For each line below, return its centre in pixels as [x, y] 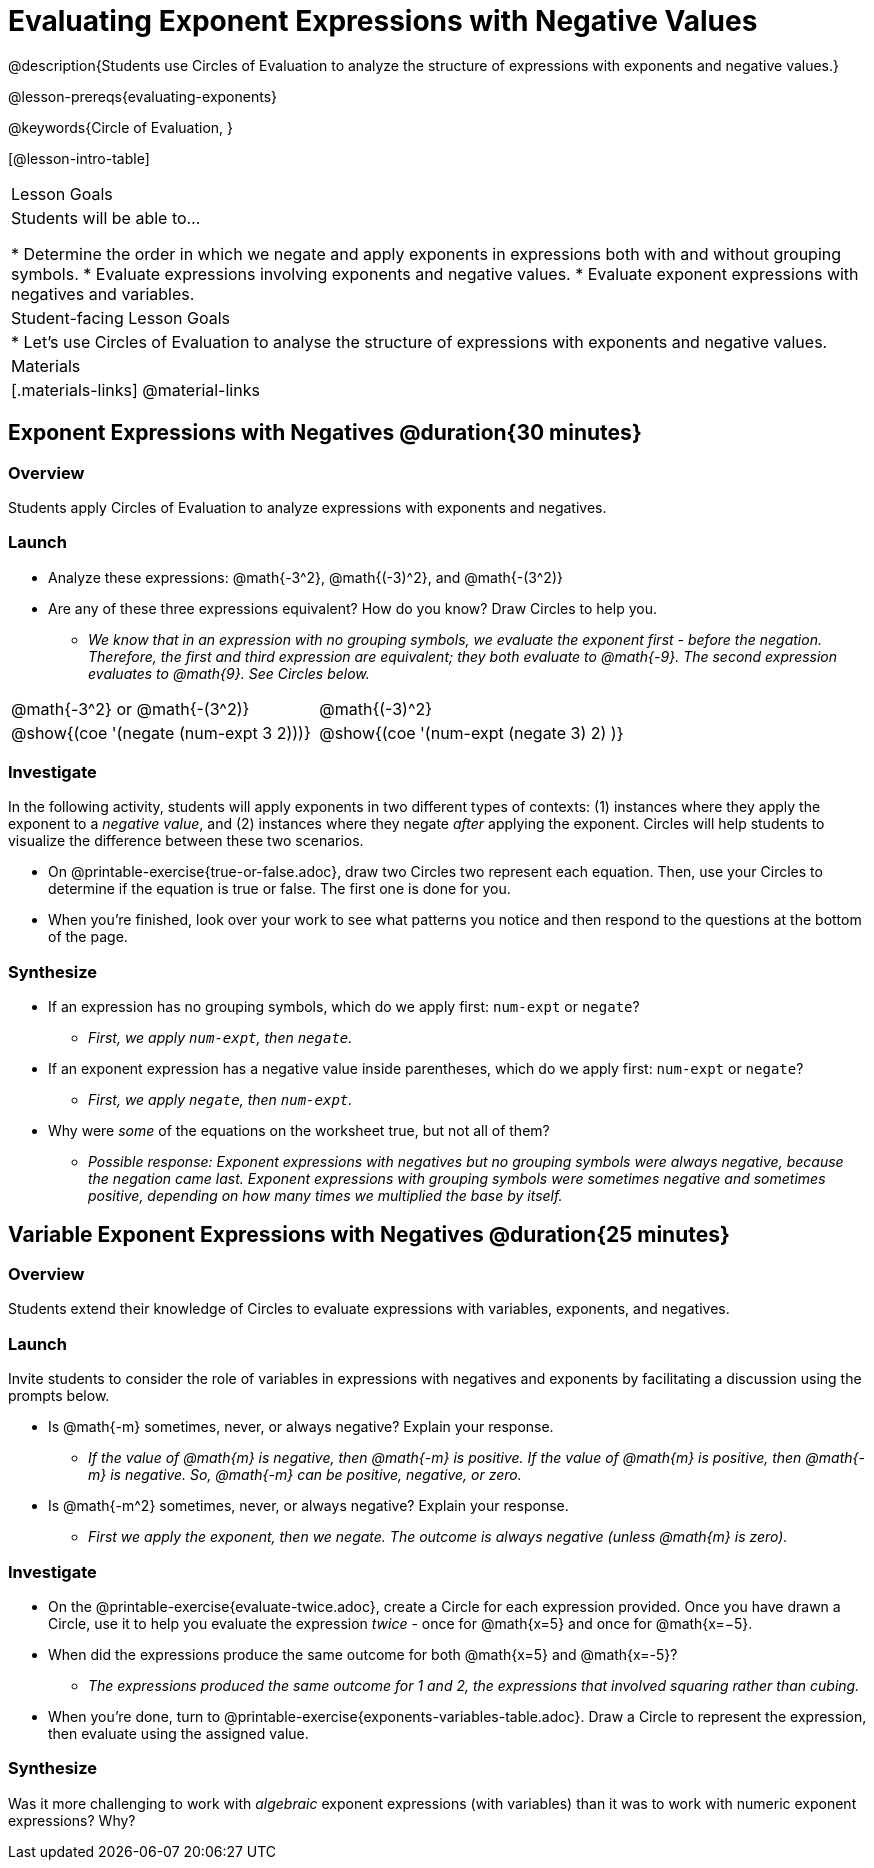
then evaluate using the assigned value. [178, 1733]
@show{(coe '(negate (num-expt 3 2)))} [161, 732]
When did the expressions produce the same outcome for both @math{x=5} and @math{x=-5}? [363, 1654]
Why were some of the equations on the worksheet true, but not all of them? [299, 1131]
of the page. [88, 937]
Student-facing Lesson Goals [121, 317]
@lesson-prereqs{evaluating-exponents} [143, 96]
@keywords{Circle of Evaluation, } [121, 127]
